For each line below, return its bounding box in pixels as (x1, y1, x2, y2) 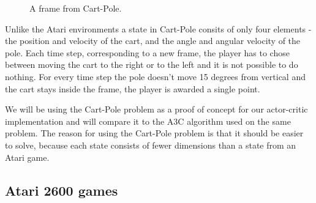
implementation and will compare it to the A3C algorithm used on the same (5, 114, 291, 127)
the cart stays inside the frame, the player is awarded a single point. (5, 82, 260, 95)
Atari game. (5, 150, 50, 163)
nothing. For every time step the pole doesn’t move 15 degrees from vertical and (5, 70, 306, 83)
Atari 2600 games (5, 180, 118, 199)
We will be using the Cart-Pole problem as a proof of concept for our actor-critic (5, 103, 308, 116)
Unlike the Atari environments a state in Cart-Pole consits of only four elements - (5, 22, 312, 35)
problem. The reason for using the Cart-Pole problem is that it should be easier (5, 127, 304, 139)
